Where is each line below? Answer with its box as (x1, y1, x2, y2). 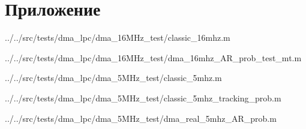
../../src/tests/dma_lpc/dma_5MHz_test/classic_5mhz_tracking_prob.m (5, 91, 281, 104)
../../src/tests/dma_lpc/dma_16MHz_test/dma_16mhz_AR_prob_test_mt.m (5, 51, 302, 64)
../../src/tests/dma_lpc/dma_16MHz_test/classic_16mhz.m (5, 31, 230, 44)
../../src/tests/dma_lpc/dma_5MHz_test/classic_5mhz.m (5, 71, 222, 84)
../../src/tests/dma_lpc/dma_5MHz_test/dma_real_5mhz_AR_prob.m (5, 112, 277, 124)
